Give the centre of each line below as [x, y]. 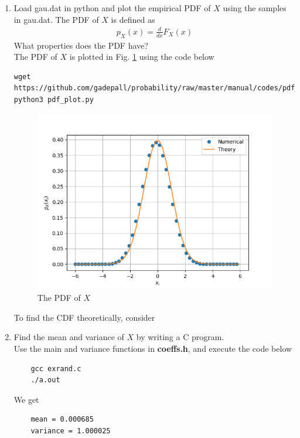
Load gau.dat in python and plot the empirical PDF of [112, 8]
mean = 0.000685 [62, 420]
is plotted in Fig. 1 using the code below [142, 57]
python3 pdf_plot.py [54, 99]
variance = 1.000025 [71, 431]
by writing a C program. [180, 337]
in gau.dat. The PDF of [56, 19]
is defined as [133, 19]
